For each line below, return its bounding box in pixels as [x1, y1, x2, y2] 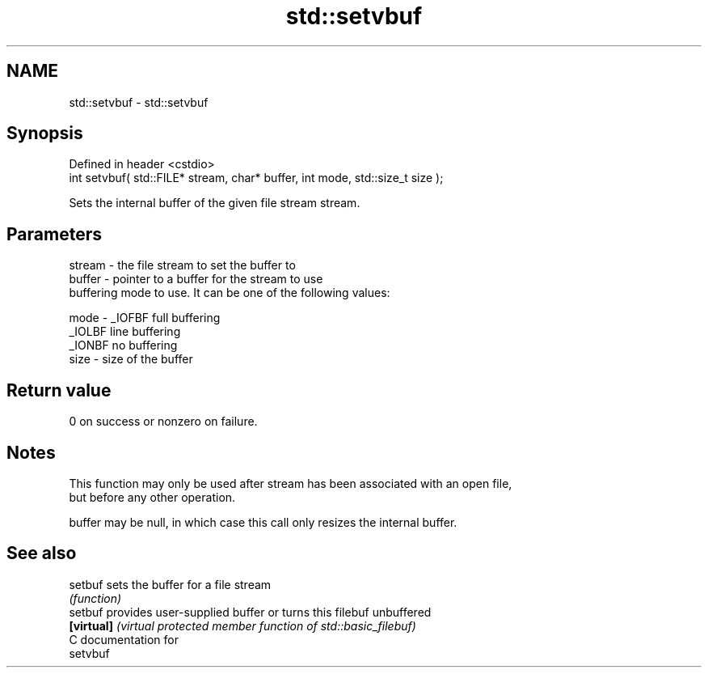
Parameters [6, 223, 102, 244]
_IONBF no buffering [69, 338, 178, 353]
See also [6, 543, 77, 564]
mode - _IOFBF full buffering [69, 311, 221, 325]
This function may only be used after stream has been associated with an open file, [69, 476, 512, 490]
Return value [6, 379, 112, 401]
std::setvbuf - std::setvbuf [69, 95, 209, 109]
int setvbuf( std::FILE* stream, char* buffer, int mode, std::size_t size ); [69, 171, 444, 185]
